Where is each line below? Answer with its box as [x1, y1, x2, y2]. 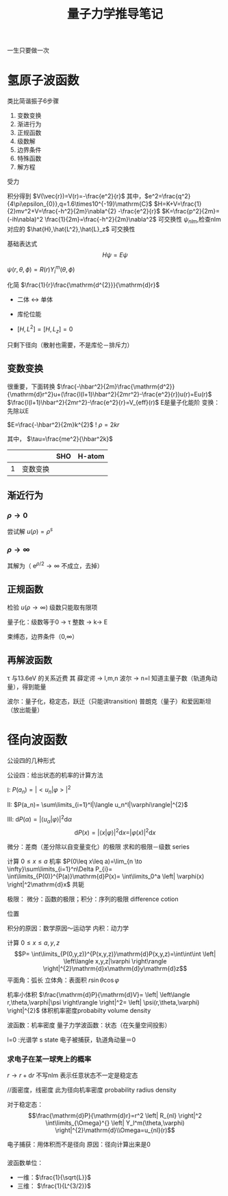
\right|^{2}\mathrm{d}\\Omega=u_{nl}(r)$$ [54, 1126, 176, 1134]
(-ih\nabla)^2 [7, 215, 43, 224]
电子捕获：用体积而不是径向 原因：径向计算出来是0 [7, 1140, 151, 1149]
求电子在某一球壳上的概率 [7, 1054, 92, 1064]
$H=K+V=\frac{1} [153, 200, 202, 208]
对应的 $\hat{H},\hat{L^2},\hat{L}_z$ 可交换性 [7, 224, 136, 233]
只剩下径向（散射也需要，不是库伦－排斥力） [7, 340, 134, 349]
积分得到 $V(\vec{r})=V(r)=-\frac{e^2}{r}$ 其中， [7, 192, 145, 200]
